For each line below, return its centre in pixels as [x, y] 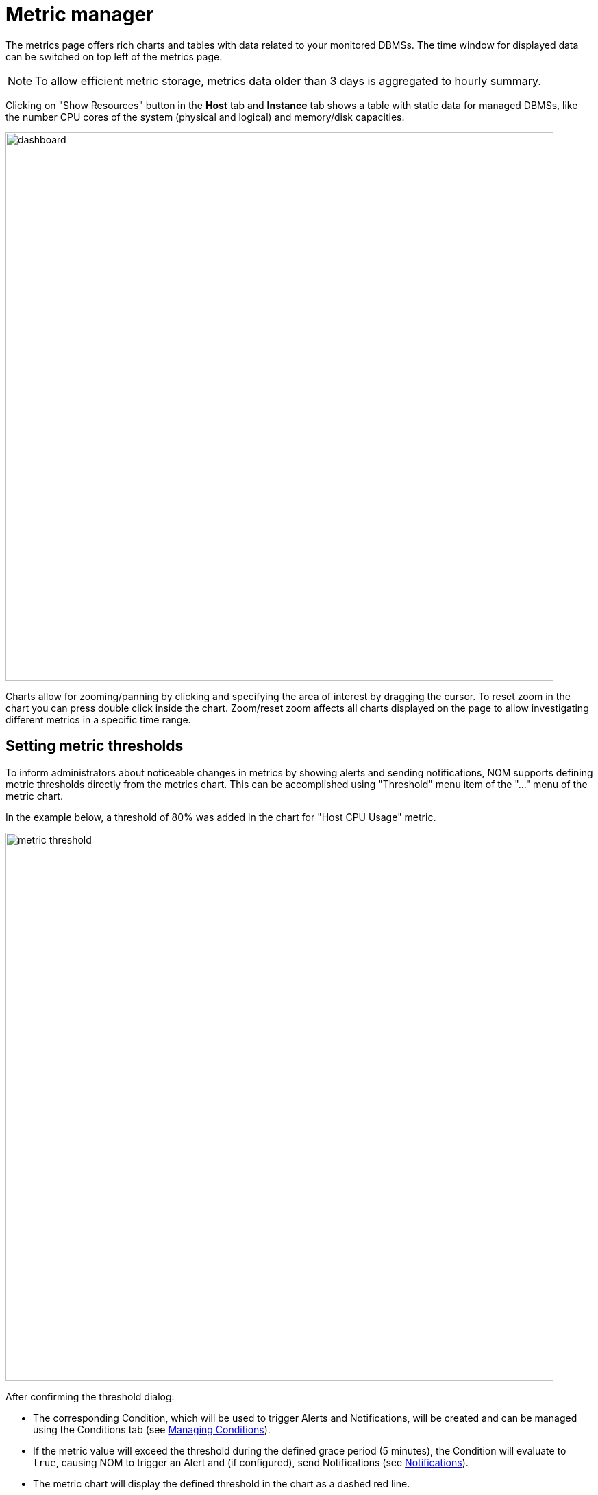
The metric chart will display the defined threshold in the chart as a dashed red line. [222, 1483]
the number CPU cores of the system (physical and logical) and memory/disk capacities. [205, 117]
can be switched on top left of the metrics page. [114, 56]
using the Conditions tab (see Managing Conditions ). [152, 1429]
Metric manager [80, 14]
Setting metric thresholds [95, 746]
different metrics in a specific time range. [98, 719]
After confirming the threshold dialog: [90, 1396]
